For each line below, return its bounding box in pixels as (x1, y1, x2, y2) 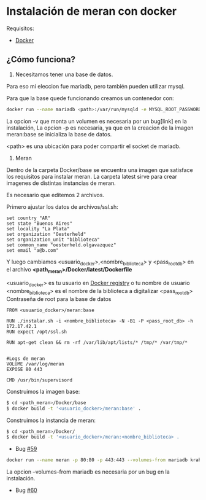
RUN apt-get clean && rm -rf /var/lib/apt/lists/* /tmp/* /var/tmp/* (6, 339, 188, 345)
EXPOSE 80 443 (6, 366, 43, 372)
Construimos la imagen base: (6, 388, 80, 395)
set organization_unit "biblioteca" (6, 236, 100, 243)
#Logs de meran (6, 355, 45, 362)
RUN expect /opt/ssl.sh (6, 329, 67, 335)
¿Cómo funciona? (6, 54, 75, 65)
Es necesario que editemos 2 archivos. (6, 191, 104, 198)
